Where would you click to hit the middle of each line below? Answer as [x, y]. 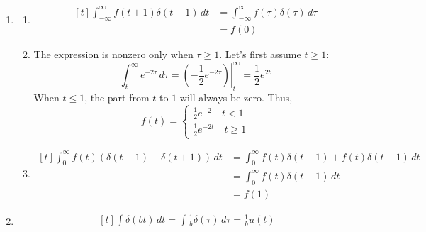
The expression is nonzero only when [113, 54]
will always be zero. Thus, [236, 98]
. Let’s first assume [260, 54]
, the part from [117, 98]
